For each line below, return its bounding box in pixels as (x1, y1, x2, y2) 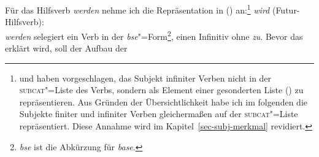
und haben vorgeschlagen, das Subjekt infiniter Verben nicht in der (19, 71, 272, 84)
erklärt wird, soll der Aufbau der (5, 42, 128, 55)
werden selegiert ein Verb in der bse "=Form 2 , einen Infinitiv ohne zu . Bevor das (5, 28, 303, 42)
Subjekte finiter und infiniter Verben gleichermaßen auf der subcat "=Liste (19, 107, 298, 120)
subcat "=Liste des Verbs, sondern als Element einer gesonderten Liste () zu (19, 83, 304, 96)
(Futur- (272, 3, 300, 16)
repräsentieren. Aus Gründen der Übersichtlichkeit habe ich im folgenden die (19, 95, 307, 108)
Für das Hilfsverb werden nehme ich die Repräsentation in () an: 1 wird (5, 2, 270, 16)
